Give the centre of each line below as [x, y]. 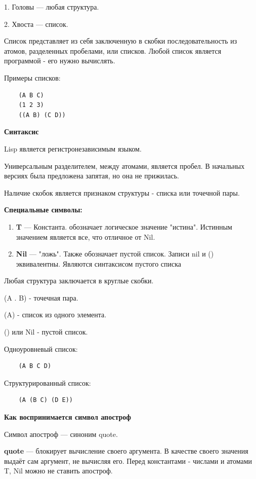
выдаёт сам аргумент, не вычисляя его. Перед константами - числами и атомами [128, 460]
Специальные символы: [43, 210]
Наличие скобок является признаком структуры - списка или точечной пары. [122, 192]
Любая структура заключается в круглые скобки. [79, 281]
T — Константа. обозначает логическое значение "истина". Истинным [124, 226]
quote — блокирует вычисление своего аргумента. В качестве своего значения [126, 451]
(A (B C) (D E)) [46, 400]
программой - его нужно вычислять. [60, 61]
